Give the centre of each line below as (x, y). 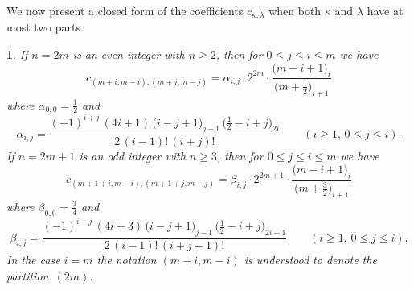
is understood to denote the (310, 260)
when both (295, 10)
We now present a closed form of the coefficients (125, 10)
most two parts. (45, 27)
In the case (33, 260)
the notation (127, 260)
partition (28, 275)
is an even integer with (129, 54)
